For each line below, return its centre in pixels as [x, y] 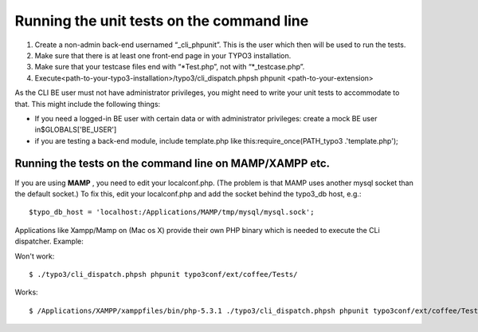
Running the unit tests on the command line [162, 21]
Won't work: [35, 256]
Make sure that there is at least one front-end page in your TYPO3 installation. [163, 55]
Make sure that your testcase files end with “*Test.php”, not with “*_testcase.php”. [170, 67]
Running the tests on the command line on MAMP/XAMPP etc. [172, 164]
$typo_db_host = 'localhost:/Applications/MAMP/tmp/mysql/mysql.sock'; [172, 212]
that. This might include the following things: [88, 104]
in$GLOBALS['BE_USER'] [76, 130]
